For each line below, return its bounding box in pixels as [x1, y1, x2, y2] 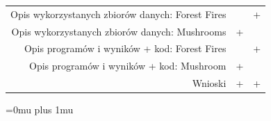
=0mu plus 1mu [6, 102, 74, 117]
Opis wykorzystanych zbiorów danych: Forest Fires [10, 6, 227, 21]
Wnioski [192, 76, 227, 90]
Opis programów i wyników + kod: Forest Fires [24, 41, 227, 56]
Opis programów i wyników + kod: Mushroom [29, 58, 227, 73]
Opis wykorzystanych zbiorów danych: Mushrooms [11, 24, 227, 38]
